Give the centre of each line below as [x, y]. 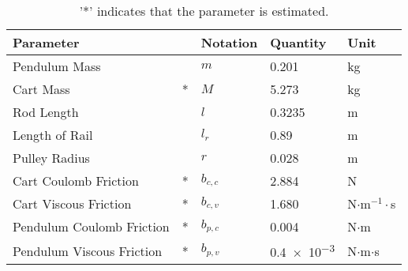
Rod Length [46, 112]
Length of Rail [53, 135]
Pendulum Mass [57, 66]
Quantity [298, 42]
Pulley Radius [51, 158]
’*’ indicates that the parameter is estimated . [204, 11]
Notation [229, 42]
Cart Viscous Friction [72, 203]
